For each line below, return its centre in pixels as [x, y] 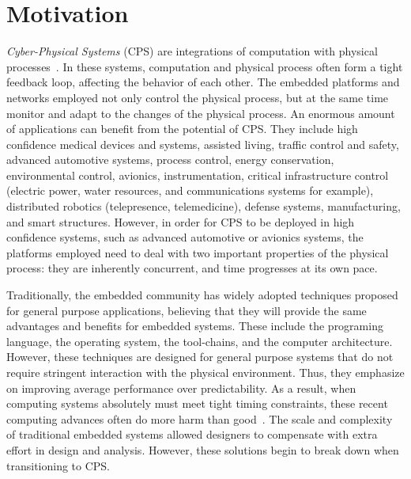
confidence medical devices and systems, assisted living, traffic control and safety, [203, 144]
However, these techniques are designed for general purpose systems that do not [200, 357]
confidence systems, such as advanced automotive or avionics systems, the [185, 237]
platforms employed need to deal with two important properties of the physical [198, 252]
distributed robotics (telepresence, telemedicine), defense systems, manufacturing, [204, 206]
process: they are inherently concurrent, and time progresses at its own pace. [192, 268]
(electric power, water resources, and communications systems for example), [190, 190]
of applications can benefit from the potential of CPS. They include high [182, 129]
